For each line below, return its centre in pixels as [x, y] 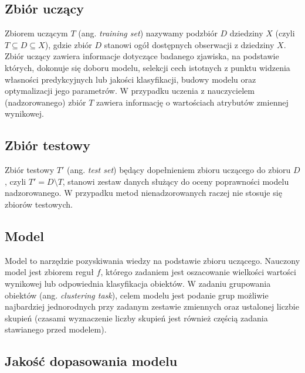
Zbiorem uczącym [36, 33]
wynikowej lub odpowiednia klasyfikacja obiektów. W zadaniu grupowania [138, 283]
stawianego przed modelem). [56, 329]
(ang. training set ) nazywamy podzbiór [148, 33]
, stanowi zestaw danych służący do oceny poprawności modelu [176, 181]
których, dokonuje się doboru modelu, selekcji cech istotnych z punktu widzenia [148, 67]
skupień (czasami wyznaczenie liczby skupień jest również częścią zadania [136, 318]
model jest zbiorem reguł [49, 272]
